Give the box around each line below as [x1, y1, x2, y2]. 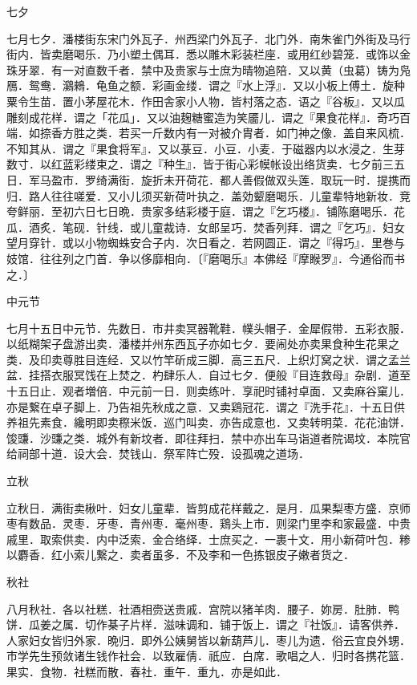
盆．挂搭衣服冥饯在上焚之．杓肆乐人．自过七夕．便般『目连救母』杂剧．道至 [6, 367, 411, 383]
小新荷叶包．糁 [331, 530, 411, 547]
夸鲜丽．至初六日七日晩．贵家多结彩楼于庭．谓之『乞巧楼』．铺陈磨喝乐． [6, 203, 394, 220]
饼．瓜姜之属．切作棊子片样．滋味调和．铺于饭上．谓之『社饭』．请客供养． [6, 616, 405, 633]
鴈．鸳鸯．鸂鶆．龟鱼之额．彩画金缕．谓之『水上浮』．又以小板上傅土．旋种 [6, 77, 405, 94]
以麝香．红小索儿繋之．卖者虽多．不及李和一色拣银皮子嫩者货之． [6, 546, 354, 563]
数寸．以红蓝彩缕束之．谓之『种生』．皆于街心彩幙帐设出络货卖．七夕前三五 [6, 156, 405, 172]
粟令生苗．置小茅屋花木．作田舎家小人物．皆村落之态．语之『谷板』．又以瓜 [6, 92, 405, 109]
